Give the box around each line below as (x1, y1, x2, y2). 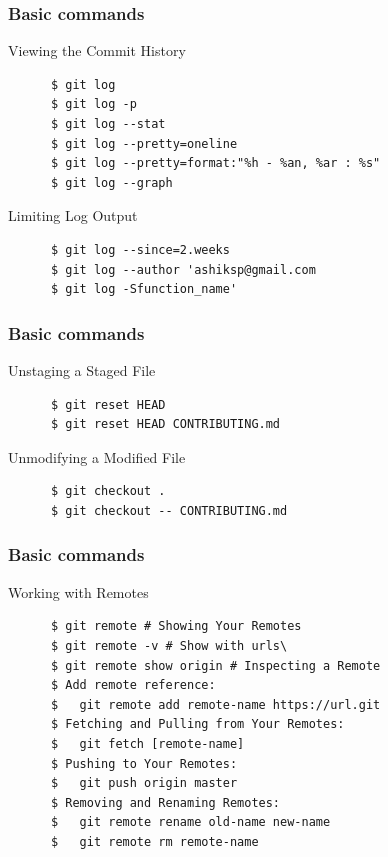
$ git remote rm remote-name (50, 834, 259, 849)
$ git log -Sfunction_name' (50, 282, 238, 297)
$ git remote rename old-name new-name (50, 815, 331, 830)
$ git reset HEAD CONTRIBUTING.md (50, 417, 281, 432)
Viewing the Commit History (8, 40, 186, 61)
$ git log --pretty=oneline (50, 136, 238, 151)
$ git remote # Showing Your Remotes (50, 619, 302, 634)
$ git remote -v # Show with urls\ (50, 638, 288, 653)
